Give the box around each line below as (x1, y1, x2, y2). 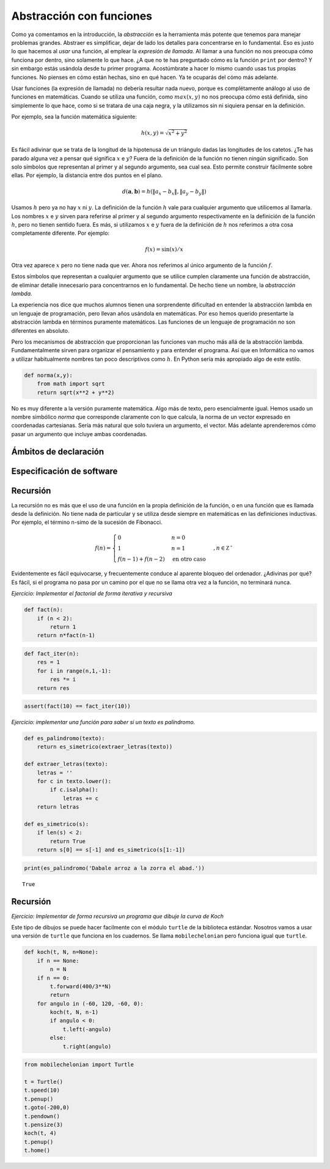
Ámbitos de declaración (11, 446, 105, 456)
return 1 (50, 623, 76, 630)
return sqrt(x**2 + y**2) (37, 389, 115, 396)
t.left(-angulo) (62, 1026, 112, 1032)
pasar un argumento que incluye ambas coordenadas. (11, 430, 148, 437)
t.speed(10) (24, 1087, 61, 1094)
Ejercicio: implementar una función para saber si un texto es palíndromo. (11, 719, 196, 726)
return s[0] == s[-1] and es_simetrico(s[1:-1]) (37, 846, 186, 853)
